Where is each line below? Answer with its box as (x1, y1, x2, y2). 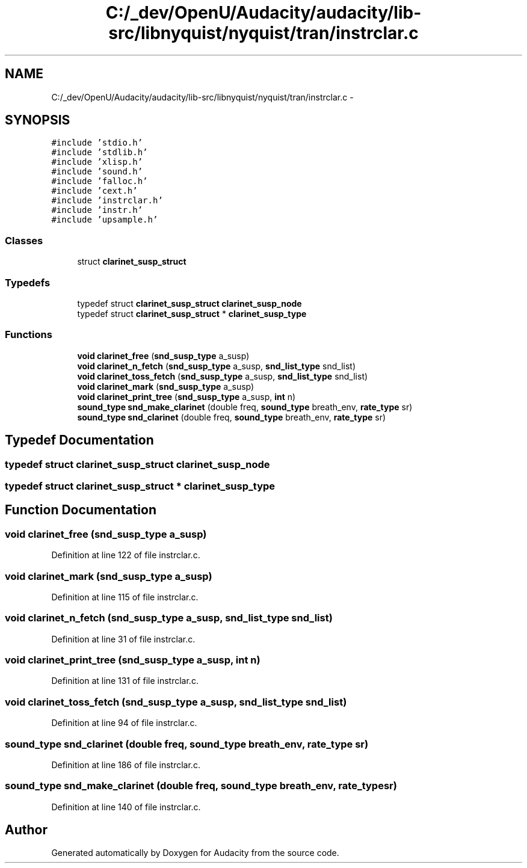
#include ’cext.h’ (51, 186, 138, 196)
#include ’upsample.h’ (51, 215, 158, 225)
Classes (5, 234, 43, 247)
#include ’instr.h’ (51, 205, 143, 215)
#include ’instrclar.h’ (51, 195, 163, 206)
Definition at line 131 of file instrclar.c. (51, 676, 199, 686)
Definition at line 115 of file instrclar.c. (51, 591, 199, 602)
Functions (5, 328, 52, 341)
